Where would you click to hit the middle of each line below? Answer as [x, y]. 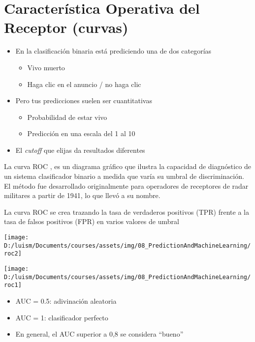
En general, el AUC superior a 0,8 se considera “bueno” [99, 334]
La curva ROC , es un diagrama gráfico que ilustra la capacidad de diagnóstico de [128, 166]
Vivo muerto [46, 67]
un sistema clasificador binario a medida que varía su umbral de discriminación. [124, 176]
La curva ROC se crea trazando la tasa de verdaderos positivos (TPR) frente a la [127, 212]
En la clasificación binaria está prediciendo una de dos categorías [113, 51]
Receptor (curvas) [66, 27]
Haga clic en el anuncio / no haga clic [84, 84]
